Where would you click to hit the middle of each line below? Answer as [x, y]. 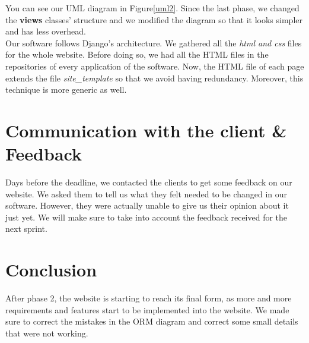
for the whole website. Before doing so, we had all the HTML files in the [137, 54]
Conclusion [51, 270]
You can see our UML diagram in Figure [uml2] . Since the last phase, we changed [152, 8]
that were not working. [47, 333]
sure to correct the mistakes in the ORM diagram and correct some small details [152, 321]
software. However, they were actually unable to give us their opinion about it [147, 205]
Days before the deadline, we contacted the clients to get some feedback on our [149, 182]
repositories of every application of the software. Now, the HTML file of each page [155, 66]
